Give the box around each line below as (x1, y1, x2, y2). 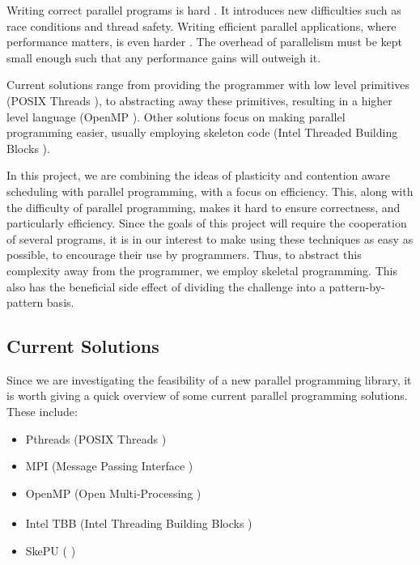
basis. (46, 294, 74, 311)
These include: (6, 403, 78, 420)
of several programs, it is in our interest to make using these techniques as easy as (6, 230, 414, 247)
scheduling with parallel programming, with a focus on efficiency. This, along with (6, 182, 414, 199)
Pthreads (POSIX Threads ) (25, 430, 167, 447)
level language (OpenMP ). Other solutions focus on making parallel (6, 108, 346, 125)
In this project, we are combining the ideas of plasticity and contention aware (6, 167, 390, 184)
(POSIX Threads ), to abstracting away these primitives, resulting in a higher (6, 91, 392, 108)
